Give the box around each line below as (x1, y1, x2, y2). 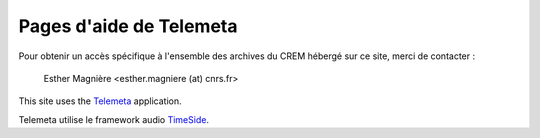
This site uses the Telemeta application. (18, 95, 182, 107)
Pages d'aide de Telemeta (18, 15, 238, 37)
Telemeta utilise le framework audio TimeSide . (18, 113, 210, 125)
